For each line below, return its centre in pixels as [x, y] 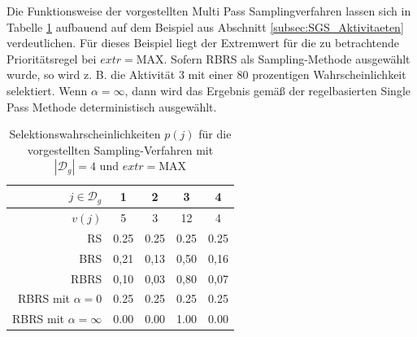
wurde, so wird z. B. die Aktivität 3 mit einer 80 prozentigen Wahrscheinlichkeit [206, 74]
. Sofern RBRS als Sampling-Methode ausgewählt [287, 58]
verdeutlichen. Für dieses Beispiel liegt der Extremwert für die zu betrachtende [203, 43]
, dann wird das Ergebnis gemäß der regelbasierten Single [267, 90]
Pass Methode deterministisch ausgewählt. [112, 106]
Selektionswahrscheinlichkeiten [85, 134]
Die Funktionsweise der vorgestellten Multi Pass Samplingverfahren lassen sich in [209, 11]
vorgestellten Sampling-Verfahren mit [120, 149]
